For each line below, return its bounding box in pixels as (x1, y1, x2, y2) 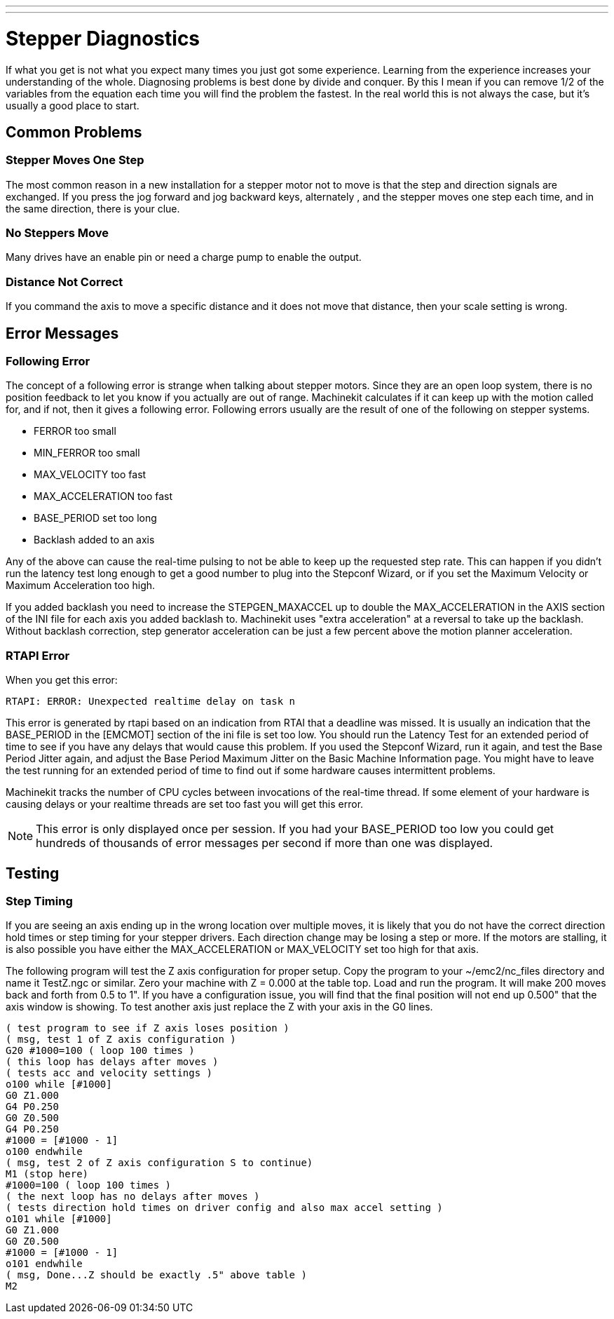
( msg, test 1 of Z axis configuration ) (6, 1034, 236, 1046)
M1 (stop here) (6, 1168, 89, 1180)
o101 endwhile (6, 1258, 83, 1270)
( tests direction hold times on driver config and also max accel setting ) (6, 1202, 443, 1214)
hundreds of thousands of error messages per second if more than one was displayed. (36, 836, 493, 851)
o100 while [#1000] (6, 1078, 112, 1090)
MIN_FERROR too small (34, 447, 140, 459)
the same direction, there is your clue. (6, 202, 180, 215)
